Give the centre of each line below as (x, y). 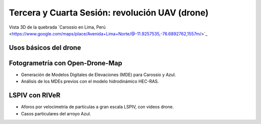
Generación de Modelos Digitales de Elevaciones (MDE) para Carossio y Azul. (99, 75)
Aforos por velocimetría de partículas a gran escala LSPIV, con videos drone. (97, 107)
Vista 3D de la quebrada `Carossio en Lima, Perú (57, 27)
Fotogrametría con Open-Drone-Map (66, 63)
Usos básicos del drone (45, 48)
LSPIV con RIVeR (35, 95)
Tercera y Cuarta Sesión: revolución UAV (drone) (109, 13)
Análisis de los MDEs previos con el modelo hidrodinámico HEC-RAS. (90, 81)
